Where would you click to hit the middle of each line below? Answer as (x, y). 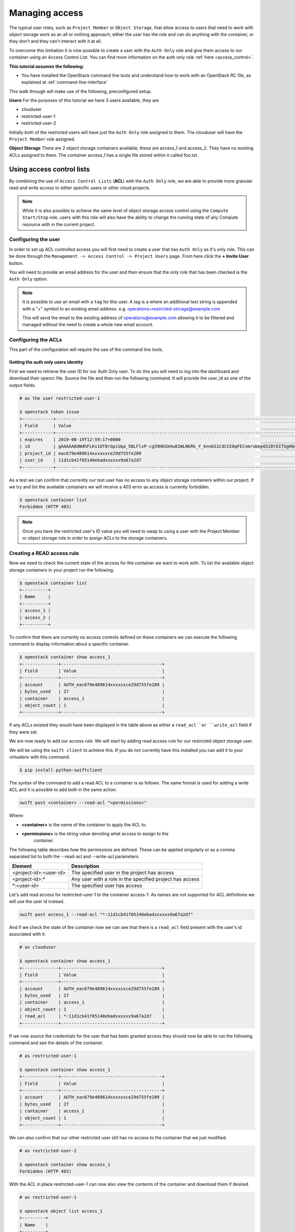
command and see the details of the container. (56, 1043)
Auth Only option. (29, 279)
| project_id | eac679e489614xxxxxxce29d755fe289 (80, 453)
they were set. (24, 732)
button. (16, 263)
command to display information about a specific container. (69, 644)
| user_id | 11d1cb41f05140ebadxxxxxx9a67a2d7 (80, 460)
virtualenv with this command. (40, 757)
